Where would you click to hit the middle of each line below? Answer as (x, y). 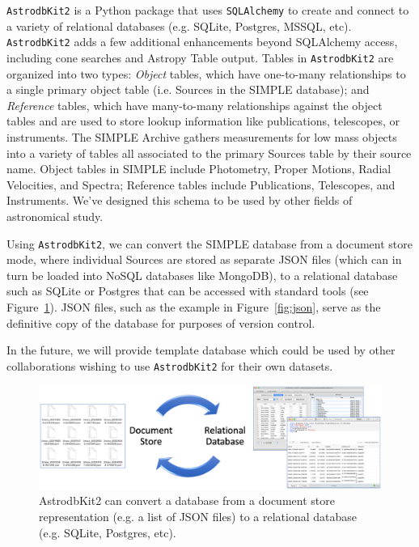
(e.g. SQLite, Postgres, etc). (108, 532)
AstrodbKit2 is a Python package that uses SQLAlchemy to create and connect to (208, 10)
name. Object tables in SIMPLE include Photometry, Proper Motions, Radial (199, 169)
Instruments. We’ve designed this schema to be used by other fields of (180, 200)
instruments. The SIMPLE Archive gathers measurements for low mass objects (202, 136)
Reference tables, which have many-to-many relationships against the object (195, 105)
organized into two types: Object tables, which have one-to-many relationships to (206, 73)
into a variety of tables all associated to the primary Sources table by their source (209, 153)
